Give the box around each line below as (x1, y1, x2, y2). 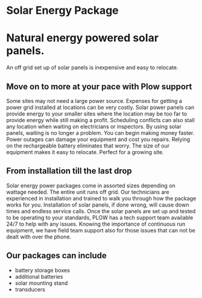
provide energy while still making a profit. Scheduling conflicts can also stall (6, 116, 195, 123)
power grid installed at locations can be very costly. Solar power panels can (6, 104, 195, 111)
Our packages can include (6, 250, 107, 261)
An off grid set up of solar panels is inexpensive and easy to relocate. (6, 64, 178, 71)
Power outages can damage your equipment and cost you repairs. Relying (6, 135, 191, 143)
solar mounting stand (14, 279, 68, 287)
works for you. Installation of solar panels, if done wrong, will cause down (6, 201, 189, 208)
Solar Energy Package (6, 4, 119, 17)
